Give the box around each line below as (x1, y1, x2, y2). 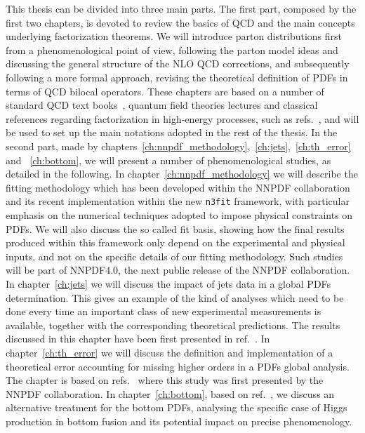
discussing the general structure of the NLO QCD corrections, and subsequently (6, 56, 350, 71)
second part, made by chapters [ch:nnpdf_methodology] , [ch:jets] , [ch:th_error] (6, 138, 351, 153)
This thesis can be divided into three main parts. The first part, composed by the (6, 1, 357, 15)
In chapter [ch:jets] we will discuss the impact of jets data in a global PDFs (6, 276, 331, 291)
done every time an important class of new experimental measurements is (6, 304, 321, 319)
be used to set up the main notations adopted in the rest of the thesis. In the (6, 125, 338, 140)
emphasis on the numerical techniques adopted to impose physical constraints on (6, 207, 353, 222)
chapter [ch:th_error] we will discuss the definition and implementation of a (6, 345, 333, 359)
